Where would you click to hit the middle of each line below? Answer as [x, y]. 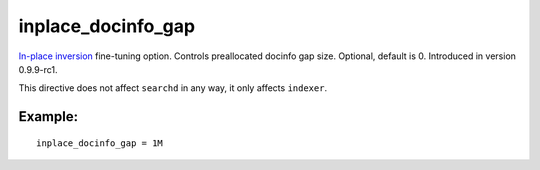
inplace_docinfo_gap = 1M [100, 143]
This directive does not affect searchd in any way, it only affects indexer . [173, 88]
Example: [48, 116]
